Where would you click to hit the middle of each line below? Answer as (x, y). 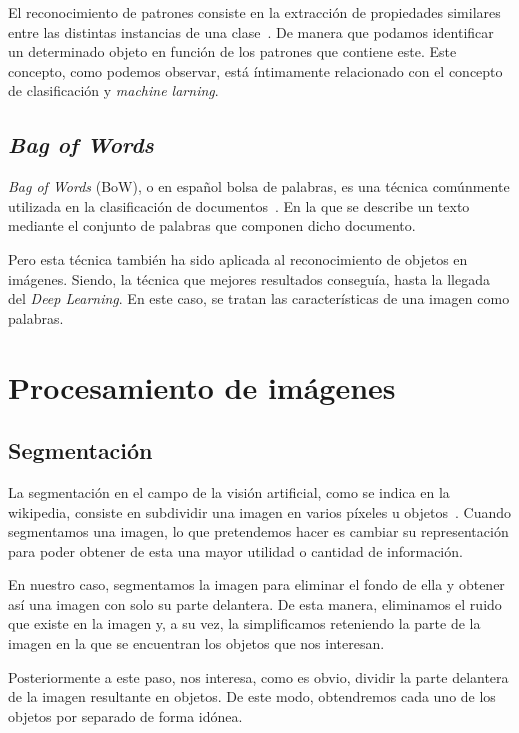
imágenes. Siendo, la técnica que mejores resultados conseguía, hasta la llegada (249, 278)
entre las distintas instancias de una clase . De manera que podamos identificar (251, 31)
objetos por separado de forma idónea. (125, 715)
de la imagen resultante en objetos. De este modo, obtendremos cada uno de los (252, 696)
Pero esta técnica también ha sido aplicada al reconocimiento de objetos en (238, 258)
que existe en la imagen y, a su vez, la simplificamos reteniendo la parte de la (244, 623)
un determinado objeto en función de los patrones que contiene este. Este (232, 51)
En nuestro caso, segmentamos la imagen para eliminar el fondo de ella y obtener (256, 584)
